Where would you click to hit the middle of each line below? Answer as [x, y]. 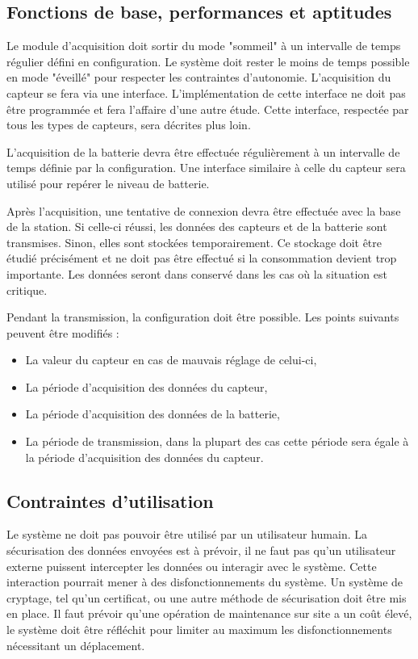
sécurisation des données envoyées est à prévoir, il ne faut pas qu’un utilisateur [201, 550]
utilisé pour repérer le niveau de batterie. [108, 183]
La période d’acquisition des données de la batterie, [153, 414]
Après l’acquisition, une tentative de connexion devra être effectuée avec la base [204, 210]
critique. [27, 290]
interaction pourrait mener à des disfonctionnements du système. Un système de [205, 582]
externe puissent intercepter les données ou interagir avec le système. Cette [192, 566]
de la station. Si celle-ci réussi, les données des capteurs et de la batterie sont [197, 227]
